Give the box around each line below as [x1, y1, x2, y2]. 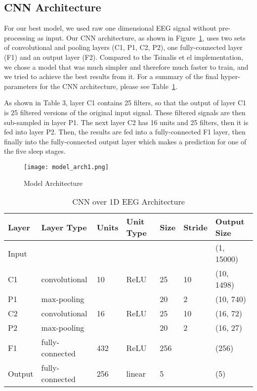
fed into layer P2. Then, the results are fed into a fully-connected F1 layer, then [4, 127, 246, 137]
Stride [183, 221, 208, 233]
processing [4, 32, 35, 43]
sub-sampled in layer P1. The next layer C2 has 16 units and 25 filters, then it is [4, 117, 249, 127]
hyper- [220, 71, 240, 82]
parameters [4, 81, 38, 91]
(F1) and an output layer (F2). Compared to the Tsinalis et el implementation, [4, 51, 244, 62]
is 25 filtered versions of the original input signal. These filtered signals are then [4, 107, 246, 117]
